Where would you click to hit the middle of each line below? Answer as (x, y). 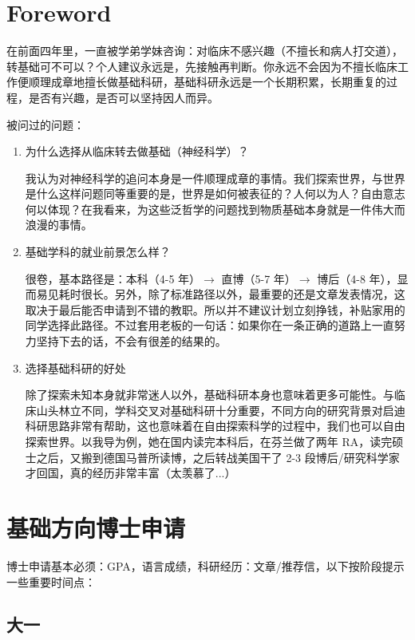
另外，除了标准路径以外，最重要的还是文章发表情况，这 (260, 294)
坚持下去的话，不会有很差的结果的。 (131, 341)
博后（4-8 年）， (357, 278)
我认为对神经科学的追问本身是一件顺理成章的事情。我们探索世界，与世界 (215, 178)
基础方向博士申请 (96, 527)
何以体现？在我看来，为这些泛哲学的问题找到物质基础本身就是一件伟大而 (215, 209)
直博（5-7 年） (259, 278)
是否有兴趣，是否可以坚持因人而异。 (123, 97)
